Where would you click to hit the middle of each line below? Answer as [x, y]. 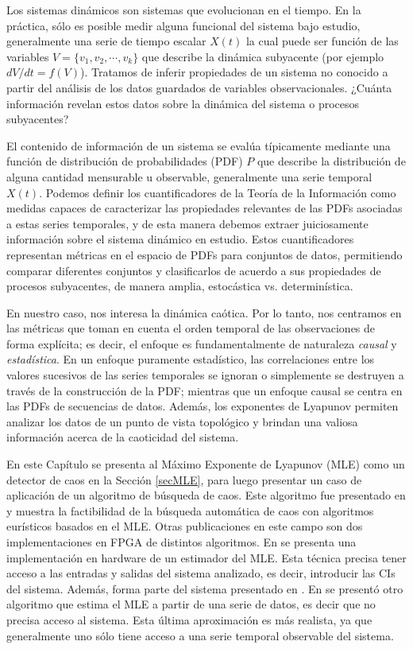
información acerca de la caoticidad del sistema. [123, 437]
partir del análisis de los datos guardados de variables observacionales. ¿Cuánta [199, 87]
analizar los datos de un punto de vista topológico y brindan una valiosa [182, 421]
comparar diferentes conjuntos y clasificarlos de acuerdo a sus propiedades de [194, 270]
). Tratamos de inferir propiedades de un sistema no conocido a [234, 72]
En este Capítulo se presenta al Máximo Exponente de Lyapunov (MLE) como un [206, 464]
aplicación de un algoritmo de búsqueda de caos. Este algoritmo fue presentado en [206, 495]
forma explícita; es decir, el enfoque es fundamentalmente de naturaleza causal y [202, 343]
